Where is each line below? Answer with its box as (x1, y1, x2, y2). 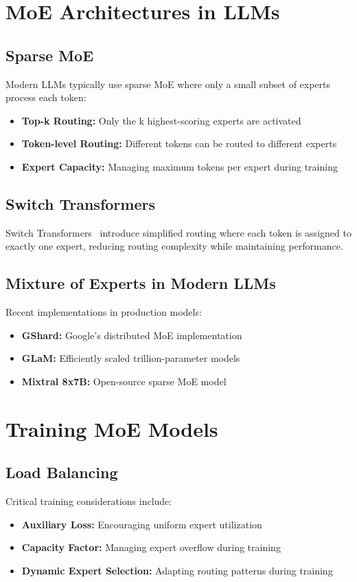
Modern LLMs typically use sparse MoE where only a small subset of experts (5, 76, 331, 91)
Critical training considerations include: (5, 494, 172, 508)
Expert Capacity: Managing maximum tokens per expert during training (21, 159, 338, 173)
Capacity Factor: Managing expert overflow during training (21, 540, 281, 554)
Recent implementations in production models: (5, 305, 202, 319)
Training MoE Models (5, 414, 218, 442)
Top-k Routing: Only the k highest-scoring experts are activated (21, 113, 301, 127)
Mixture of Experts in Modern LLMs (5, 272, 276, 294)
